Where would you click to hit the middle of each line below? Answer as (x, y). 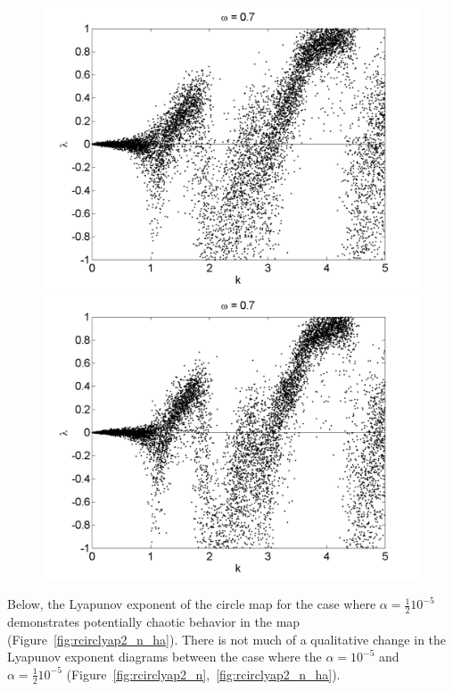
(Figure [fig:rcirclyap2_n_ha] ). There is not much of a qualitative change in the (227, 639)
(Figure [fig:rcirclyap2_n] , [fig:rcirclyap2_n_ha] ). (203, 674)
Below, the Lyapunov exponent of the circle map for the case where (192, 604)
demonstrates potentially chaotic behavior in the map (154, 622)
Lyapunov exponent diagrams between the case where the (165, 657)
